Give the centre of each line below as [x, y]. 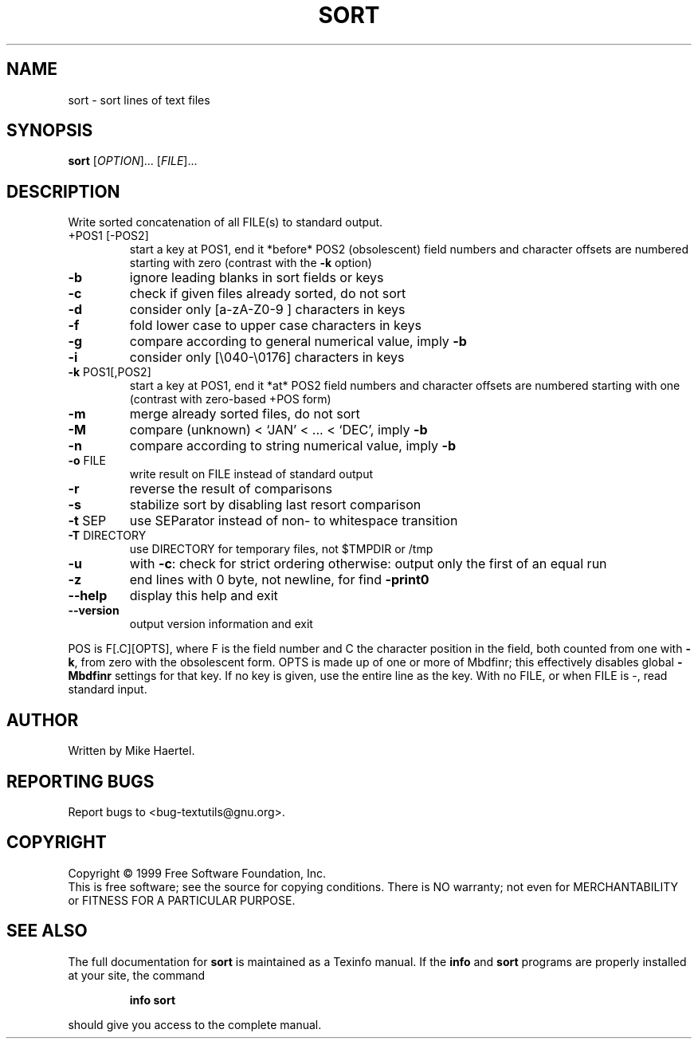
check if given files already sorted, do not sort [268, 294]
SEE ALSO [47, 931]
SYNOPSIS [50, 131]
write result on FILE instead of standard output [251, 474]
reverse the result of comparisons [231, 489]
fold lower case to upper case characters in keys [275, 326]
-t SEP [87, 521]
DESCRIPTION [63, 191]
